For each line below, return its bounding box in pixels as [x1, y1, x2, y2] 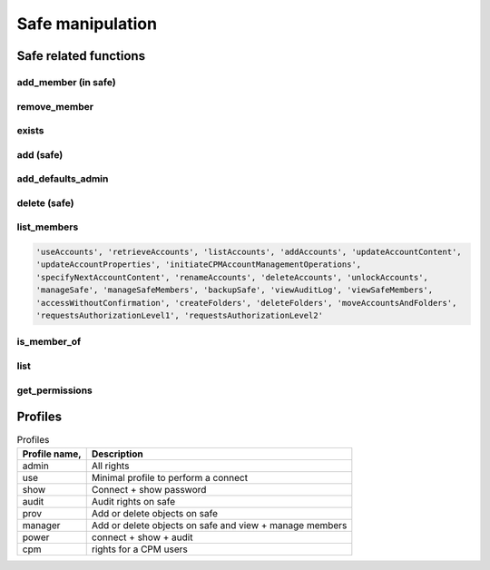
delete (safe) [16, 196, 74, 209]
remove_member [16, 100, 94, 113]
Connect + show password [91, 483, 207, 496]
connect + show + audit [91, 531, 193, 544]
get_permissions [16, 384, 93, 397]
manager [22, 518, 61, 531]
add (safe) [16, 148, 64, 161]
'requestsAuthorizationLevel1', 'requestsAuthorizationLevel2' [35, 310, 324, 321]
